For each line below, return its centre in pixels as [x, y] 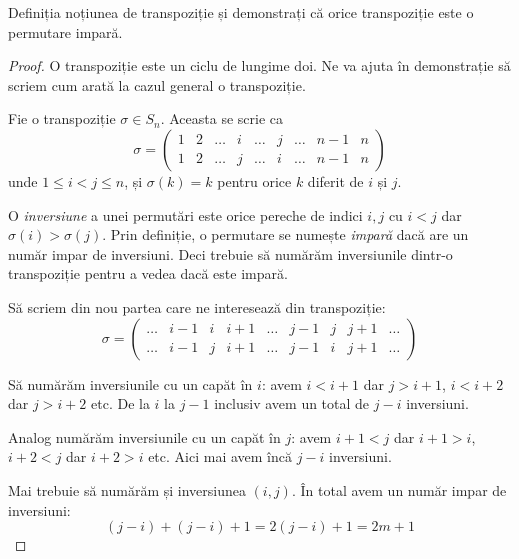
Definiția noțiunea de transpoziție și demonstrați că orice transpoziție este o [241, 12]
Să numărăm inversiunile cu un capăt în [130, 383]
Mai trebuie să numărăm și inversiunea [127, 489]
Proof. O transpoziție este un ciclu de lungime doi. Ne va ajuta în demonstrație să [259, 65]
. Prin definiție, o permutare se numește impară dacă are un [285, 234]
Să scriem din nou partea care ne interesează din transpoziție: [197, 306]
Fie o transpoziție [62, 118]
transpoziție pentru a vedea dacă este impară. [148, 273]
